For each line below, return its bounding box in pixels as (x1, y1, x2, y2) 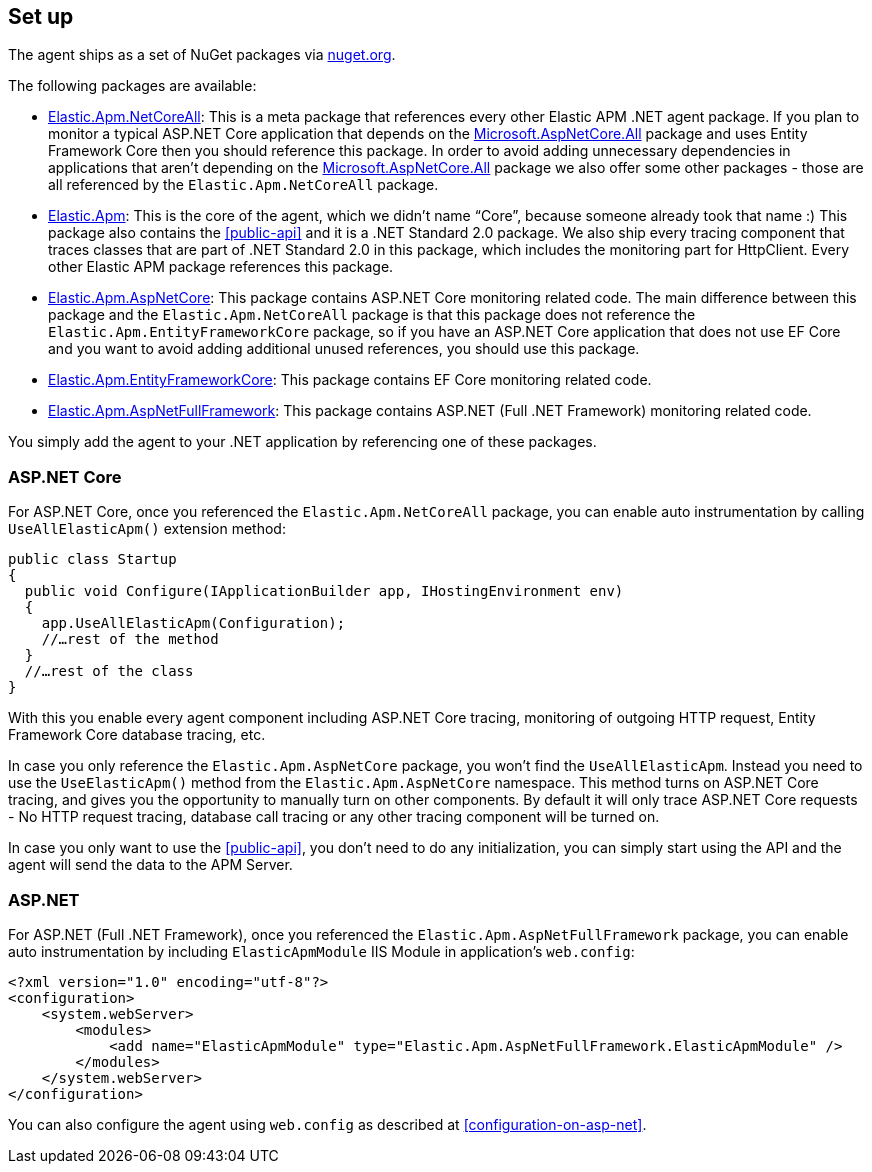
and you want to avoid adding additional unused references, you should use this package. (48, 340, 640, 358)
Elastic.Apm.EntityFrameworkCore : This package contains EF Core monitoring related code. (48, 371, 652, 389)
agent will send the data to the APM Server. (8, 856, 293, 874)
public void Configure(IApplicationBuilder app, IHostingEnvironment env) (24, 583, 624, 600)
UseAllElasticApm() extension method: (8, 520, 286, 538)
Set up (8, 4, 74, 29)
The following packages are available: (8, 77, 257, 95)
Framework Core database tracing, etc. (8, 726, 266, 744)
